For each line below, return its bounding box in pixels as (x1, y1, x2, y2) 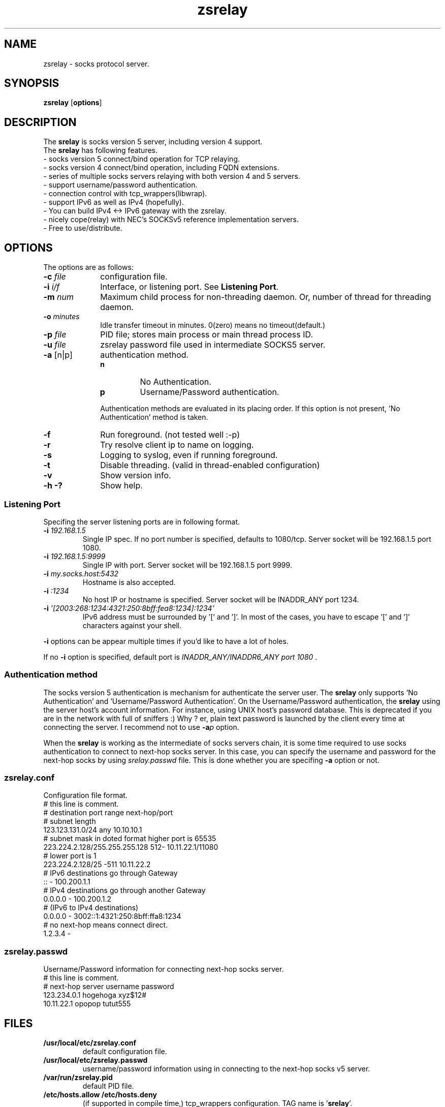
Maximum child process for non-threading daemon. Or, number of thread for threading (100, 292, 431, 302)
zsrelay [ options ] (43, 98, 102, 107)
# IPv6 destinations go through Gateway (43, 869, 178, 878)
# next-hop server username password (43, 982, 174, 991)
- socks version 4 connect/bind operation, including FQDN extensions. (43, 163, 279, 172)
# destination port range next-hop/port (43, 808, 173, 817)
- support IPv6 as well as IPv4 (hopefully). (43, 198, 184, 207)
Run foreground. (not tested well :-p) (100, 429, 240, 440)
